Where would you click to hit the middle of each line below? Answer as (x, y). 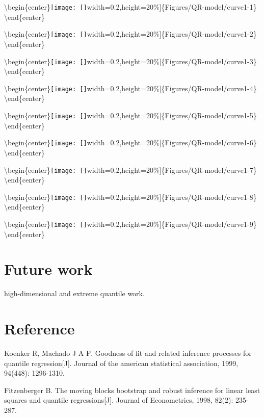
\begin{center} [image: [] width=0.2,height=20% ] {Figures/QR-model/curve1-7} (130, 170)
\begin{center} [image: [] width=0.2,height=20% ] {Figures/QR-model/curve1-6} (130, 142)
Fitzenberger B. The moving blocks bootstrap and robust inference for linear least (132, 390)
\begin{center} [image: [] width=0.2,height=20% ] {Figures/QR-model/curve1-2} (130, 34)
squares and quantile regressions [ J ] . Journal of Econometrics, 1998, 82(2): (119, 400)
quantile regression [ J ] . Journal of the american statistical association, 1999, (121, 363)
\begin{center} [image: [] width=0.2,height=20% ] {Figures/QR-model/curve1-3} (130, 61)
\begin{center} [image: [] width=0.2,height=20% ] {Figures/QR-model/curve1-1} (130, 7)
